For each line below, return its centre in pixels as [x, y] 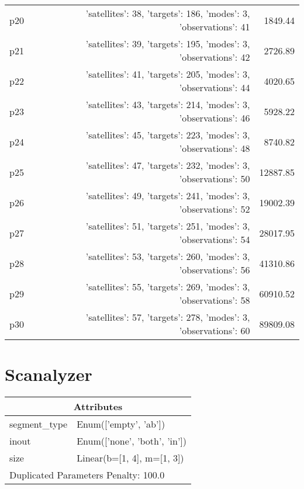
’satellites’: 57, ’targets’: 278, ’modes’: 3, [168, 317]
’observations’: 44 [215, 87]
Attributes [98, 407]
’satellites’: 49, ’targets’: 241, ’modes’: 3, [168, 195]
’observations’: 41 [215, 27]
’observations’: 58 [215, 300]
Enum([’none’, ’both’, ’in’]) [132, 441]
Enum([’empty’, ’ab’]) [121, 424]
